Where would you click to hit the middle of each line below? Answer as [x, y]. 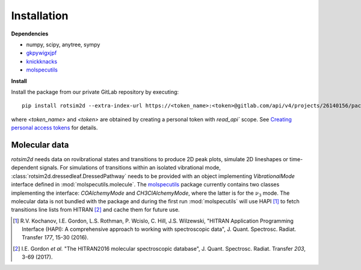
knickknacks [42, 61]
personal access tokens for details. [54, 128]
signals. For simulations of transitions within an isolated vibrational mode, [130, 168]
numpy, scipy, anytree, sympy [63, 44]
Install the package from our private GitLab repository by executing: [95, 92]
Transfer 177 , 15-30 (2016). [55, 238]
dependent [25, 168]
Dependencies [30, 34]
